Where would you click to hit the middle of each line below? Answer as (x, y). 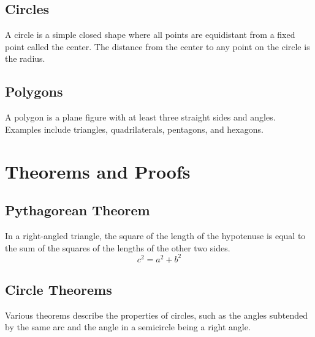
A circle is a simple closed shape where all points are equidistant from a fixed (150, 35)
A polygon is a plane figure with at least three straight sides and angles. (140, 117)
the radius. (25, 58)
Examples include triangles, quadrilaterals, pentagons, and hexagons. (134, 129)
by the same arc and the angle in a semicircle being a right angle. (128, 327)
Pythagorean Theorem (78, 210)
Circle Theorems (59, 290)
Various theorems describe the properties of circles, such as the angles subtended (157, 315)
